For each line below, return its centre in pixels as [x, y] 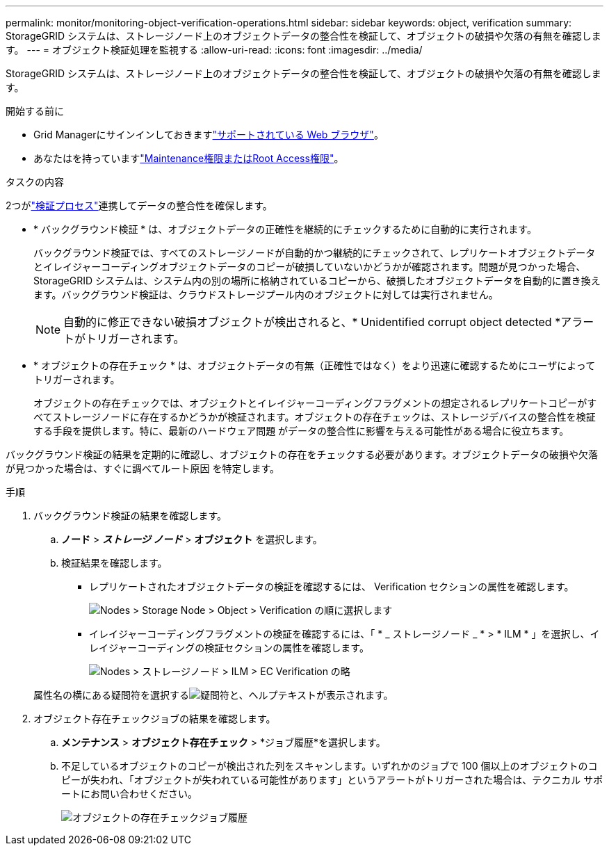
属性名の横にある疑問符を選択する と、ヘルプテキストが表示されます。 [213, 695]
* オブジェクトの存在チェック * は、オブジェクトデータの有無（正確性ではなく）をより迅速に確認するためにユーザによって [315, 365]
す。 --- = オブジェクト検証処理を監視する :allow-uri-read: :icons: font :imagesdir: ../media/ [214, 50]
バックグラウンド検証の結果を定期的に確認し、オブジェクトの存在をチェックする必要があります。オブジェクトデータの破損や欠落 [302, 454]
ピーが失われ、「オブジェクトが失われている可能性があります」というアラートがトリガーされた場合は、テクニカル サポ [332, 780]
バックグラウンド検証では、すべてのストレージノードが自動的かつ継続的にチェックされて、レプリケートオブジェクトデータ [315, 253]
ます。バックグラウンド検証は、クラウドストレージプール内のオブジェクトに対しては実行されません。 [266, 294]
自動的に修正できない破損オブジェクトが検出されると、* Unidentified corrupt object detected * [312, 322]
